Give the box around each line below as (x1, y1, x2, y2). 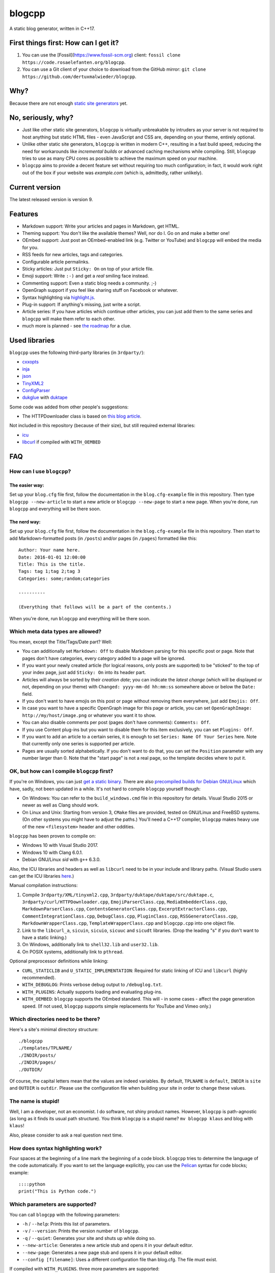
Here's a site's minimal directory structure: (9, 1026, 99, 1032)
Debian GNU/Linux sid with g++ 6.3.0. (22, 856, 101, 863)
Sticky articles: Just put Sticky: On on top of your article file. (22, 265, 154, 272)
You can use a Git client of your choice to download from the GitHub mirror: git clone (22, 66, 206, 72)
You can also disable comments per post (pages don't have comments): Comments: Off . (22, 719, 211, 726)
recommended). (22, 975, 56, 980)
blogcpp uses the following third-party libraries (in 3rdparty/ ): (9, 349, 145, 355)
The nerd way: (9, 519, 41, 525)
